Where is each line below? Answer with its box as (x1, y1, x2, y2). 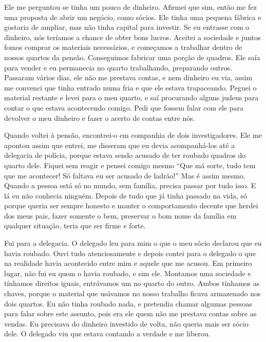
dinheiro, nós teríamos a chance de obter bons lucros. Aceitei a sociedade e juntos (4, 31, 261, 42)
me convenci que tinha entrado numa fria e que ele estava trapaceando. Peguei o (4, 82, 257, 93)
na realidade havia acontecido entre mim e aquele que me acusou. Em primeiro (4, 258, 252, 268)
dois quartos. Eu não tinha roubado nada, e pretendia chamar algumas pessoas (4, 298, 252, 309)
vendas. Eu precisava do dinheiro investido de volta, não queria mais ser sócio (4, 318, 249, 329)
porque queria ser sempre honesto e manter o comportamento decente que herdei (4, 200, 258, 211)
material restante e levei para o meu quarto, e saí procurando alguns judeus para (4, 92, 259, 103)
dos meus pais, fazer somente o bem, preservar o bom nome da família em (4, 210, 237, 221)
